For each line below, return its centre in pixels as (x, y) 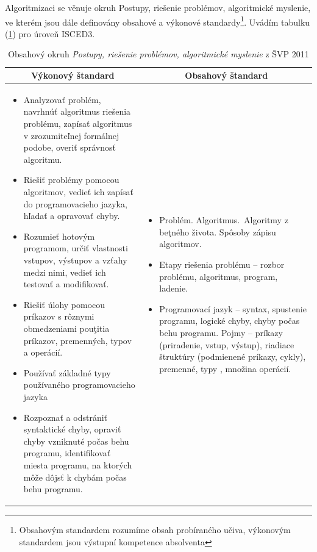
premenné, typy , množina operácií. (225, 368)
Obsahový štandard (226, 75)
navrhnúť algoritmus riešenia (77, 111)
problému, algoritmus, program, (219, 276)
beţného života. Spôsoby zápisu (218, 231)
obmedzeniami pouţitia (66, 328)
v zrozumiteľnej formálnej (71, 135)
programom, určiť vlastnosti (76, 248)
